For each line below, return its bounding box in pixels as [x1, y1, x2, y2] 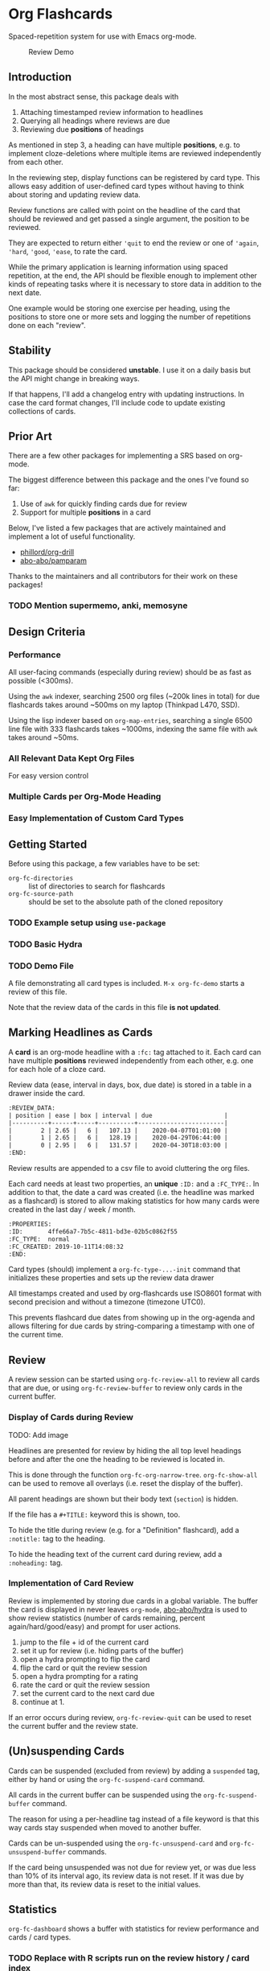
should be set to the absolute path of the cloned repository [28, 897, 223, 906]
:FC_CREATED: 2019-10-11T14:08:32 [8, 1242, 125, 1250]
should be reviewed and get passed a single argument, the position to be [8, 214, 250, 224]
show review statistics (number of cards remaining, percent [8, 1613, 206, 1623]
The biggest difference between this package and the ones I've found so [8, 475, 249, 485]
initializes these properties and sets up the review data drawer [8, 1273, 215, 1283]
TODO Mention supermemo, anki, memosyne [8, 600, 188, 611]
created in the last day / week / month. [8, 1205, 136, 1214]
